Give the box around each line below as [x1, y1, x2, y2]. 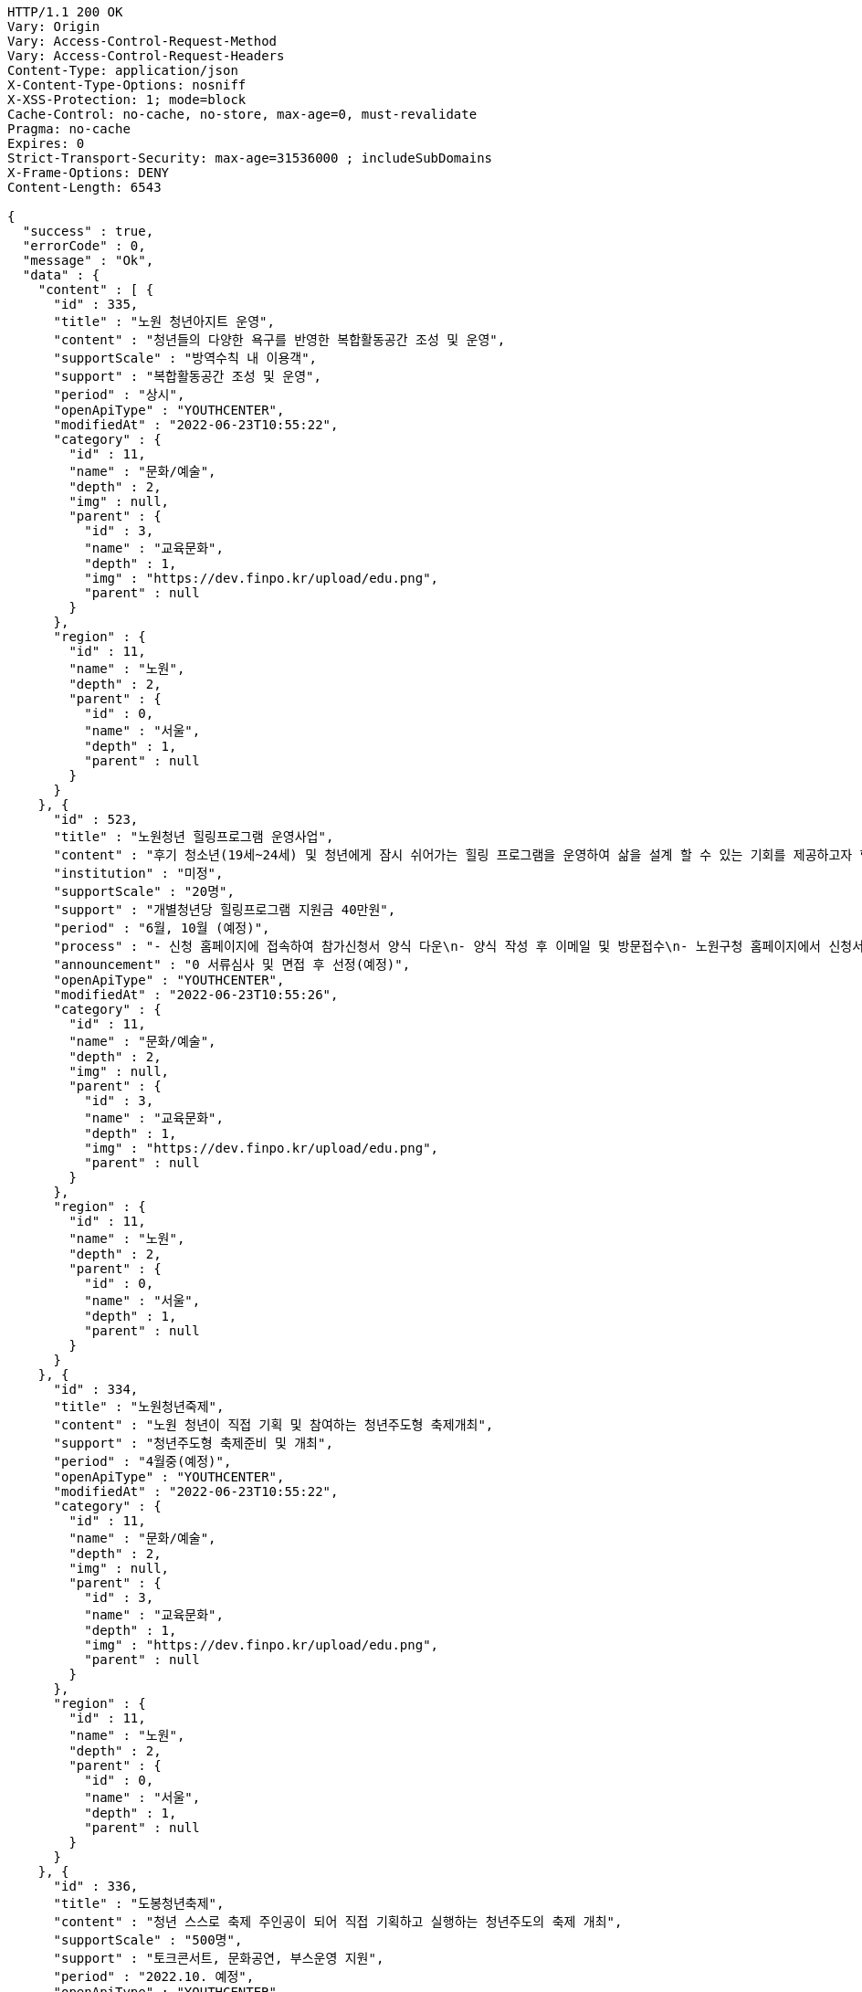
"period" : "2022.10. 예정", [53, 1969, 255, 1984]
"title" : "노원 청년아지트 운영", [53, 314, 275, 329]
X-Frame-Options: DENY [7, 165, 170, 180]
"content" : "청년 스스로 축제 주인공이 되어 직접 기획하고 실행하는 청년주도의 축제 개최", [53, 1914, 623, 1929]
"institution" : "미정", [53, 866, 224, 880]
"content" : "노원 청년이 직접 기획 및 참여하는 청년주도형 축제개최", [53, 1418, 494, 1432]
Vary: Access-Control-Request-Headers [7, 48, 285, 63]
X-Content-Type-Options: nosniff [7, 78, 247, 92]
